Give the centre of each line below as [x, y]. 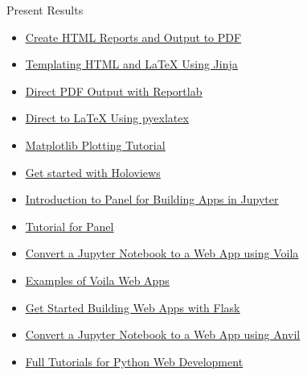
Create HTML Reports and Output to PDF [133, 37]
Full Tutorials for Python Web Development [134, 361]
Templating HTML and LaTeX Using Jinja [131, 64]
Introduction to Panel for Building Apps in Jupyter [152, 199]
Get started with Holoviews [93, 172]
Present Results [45, 10]
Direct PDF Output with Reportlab [114, 91]
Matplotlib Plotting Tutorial [95, 144]
